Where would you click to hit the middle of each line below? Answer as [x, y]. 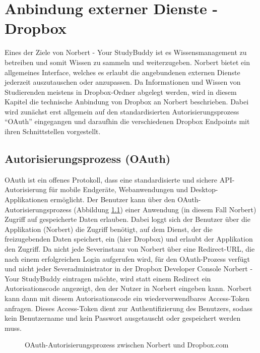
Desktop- [204, 189]
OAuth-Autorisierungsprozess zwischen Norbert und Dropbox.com [127, 345]
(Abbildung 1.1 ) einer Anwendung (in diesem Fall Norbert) [165, 209]
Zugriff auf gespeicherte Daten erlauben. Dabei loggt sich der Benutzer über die [127, 219]
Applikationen [26, 199]
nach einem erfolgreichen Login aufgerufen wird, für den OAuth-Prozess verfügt [127, 258]
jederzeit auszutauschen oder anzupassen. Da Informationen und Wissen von [123, 82]
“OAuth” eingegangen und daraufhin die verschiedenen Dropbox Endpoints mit [127, 121]
